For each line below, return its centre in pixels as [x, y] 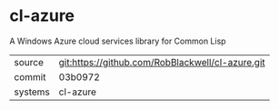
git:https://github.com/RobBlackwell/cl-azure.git [162, 62]
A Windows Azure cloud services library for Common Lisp [118, 41]
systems [32, 92]
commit [30, 76]
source [29, 62]
